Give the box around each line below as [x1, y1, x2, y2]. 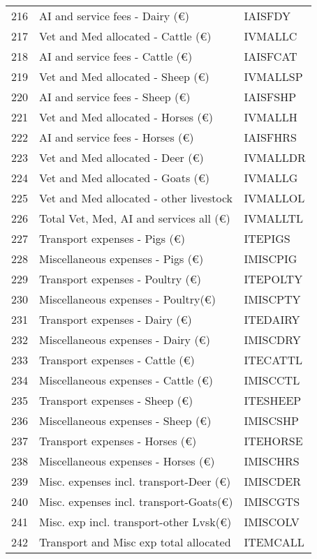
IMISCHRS [244, 453, 300, 469]
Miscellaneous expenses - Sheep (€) [39, 412, 212, 428]
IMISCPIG [244, 251, 297, 267]
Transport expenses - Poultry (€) [39, 271, 202, 287]
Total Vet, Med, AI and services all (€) [39, 210, 230, 226]
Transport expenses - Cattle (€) [39, 352, 195, 368]
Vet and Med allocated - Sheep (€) [39, 68, 209, 84]
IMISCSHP [244, 412, 299, 428]
